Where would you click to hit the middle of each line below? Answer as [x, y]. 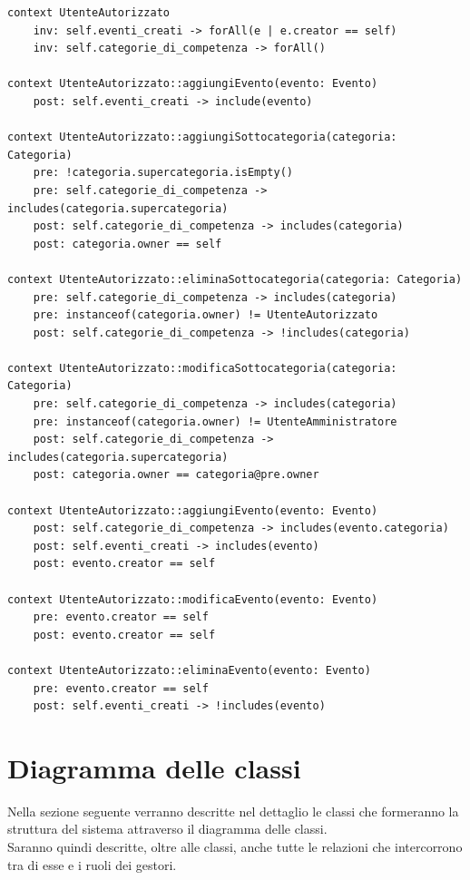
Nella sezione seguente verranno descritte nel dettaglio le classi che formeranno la [233, 811]
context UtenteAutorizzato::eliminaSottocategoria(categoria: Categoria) [235, 279]
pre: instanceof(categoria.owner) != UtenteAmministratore [215, 421]
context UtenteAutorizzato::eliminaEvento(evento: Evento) [189, 670]
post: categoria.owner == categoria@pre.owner [176, 475]
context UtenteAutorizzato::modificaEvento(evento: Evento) [193, 599]
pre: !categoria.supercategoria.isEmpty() [163, 173]
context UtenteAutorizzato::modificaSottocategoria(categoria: [202, 368]
